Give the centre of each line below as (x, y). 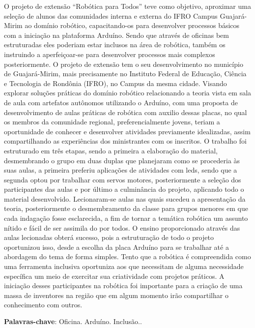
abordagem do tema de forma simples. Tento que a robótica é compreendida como (127, 256)
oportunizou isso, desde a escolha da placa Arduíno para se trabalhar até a (116, 247)
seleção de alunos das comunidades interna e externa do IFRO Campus (111, 15)
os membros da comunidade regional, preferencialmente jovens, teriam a (112, 122)
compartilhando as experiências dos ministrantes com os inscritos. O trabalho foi (125, 141)
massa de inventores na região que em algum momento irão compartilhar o (116, 295)
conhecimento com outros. (43, 305)
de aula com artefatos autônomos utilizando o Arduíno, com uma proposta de (121, 102)
